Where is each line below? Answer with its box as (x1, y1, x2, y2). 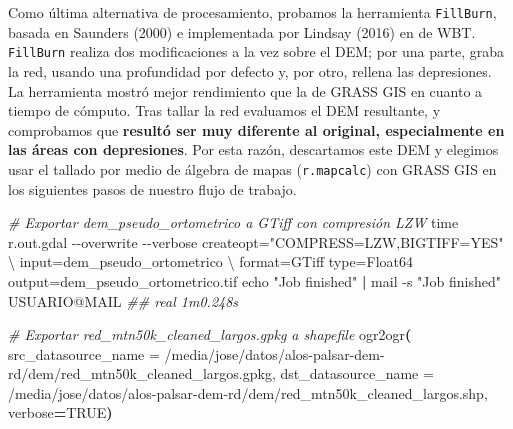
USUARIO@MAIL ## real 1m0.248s (8, 290, 239, 311)
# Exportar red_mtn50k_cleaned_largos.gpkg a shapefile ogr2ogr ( (8, 324, 412, 345)
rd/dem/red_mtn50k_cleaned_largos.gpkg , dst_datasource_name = (8, 363, 434, 384)
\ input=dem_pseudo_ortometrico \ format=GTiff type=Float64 (8, 251, 413, 272)
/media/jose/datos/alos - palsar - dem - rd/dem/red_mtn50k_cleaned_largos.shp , (8, 382, 488, 403)
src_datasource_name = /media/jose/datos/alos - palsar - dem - (8, 343, 385, 364)
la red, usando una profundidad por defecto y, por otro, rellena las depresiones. (8, 60, 492, 81)
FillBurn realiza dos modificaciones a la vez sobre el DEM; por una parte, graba (8, 41, 504, 62)
